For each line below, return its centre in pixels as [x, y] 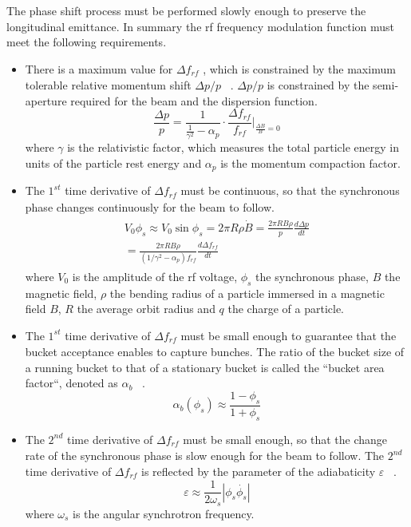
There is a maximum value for [99, 68]
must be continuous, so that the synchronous [290, 190]
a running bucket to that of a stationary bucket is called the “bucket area [205, 367]
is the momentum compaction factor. [310, 163]
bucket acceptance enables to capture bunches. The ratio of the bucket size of [215, 352]
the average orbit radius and [146, 309]
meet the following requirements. [87, 42]
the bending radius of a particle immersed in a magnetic [247, 293]
